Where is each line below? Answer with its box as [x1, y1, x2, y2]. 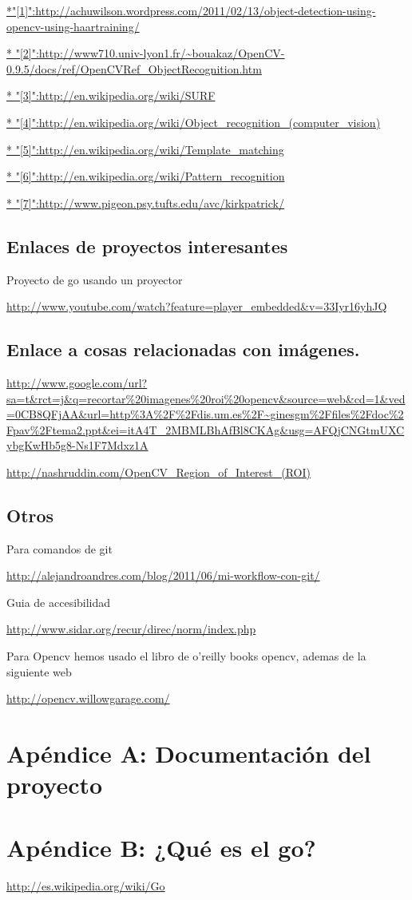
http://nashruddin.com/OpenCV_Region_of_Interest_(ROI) [6, 463, 311, 480]
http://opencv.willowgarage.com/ [6, 690, 170, 707]
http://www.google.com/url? [6, 374, 148, 391]
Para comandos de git [6, 540, 113, 557]
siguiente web [6, 663, 72, 680]
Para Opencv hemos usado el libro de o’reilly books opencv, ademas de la [6, 648, 366, 664]
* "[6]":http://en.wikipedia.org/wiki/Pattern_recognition [6, 168, 285, 184]
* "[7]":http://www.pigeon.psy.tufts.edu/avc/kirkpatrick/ [6, 194, 284, 211]
